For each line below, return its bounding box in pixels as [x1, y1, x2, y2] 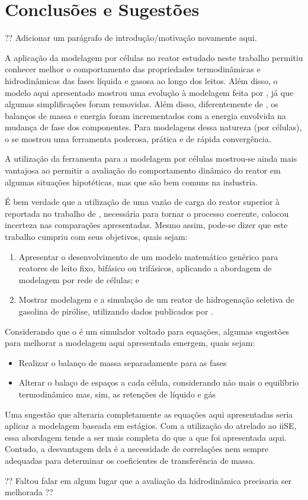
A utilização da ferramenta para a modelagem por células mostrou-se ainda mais [5, 152, 297, 165]
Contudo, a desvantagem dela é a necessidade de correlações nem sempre [5, 443, 269, 455]
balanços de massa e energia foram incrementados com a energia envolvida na [5, 109, 286, 121]
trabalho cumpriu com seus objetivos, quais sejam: [5, 230, 188, 243]
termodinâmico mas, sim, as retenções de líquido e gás [18, 387, 216, 400]
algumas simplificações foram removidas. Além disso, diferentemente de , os [5, 98, 278, 110]
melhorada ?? [5, 486, 53, 498]
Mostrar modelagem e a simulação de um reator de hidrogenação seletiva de [18, 293, 294, 306]
